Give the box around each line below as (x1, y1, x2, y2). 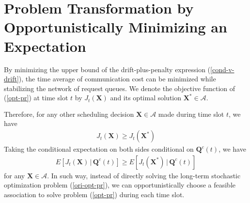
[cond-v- (210, 64, 234, 74)
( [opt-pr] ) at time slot (4, 93, 68, 103)
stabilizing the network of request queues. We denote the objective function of (4, 83, 235, 93)
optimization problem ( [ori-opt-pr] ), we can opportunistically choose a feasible (4, 180, 235, 190)
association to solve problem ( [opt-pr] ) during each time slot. (4, 189, 185, 199)
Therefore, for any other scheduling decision (4, 109, 134, 119)
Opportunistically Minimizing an (4, 17, 227, 37)
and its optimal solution (110, 93, 182, 103)
